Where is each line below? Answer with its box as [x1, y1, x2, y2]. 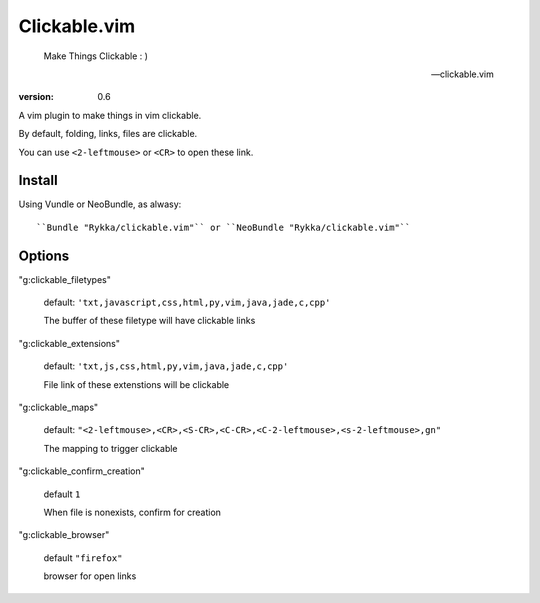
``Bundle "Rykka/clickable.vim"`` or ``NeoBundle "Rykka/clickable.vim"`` [36, 221, 411, 233]
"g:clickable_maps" [18, 401, 99, 414]
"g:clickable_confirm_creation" [18, 465, 145, 477]
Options [18, 247, 70, 264]
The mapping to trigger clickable [43, 442, 179, 454]
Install [18, 172, 59, 189]
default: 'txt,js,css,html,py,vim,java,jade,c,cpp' [43, 360, 289, 372]
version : [18, 91, 54, 103]
